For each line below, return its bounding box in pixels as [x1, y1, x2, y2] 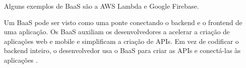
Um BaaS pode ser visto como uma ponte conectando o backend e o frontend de [4, 17, 243, 27]
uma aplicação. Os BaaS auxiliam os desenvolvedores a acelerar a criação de [4, 27, 230, 37]
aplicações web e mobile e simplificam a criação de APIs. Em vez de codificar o [4, 36, 239, 46]
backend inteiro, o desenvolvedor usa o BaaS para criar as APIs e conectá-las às [4, 45, 241, 55]
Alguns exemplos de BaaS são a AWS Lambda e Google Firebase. [4, 1, 199, 11]
